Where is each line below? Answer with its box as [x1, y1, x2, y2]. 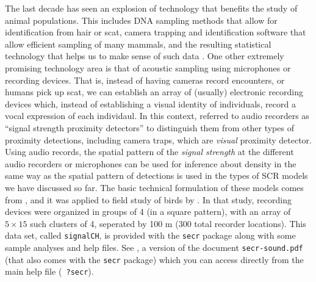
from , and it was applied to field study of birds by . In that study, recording [5, 193, 292, 206]
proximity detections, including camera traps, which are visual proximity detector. [5, 133, 312, 146]
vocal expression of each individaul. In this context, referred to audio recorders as [5, 109, 309, 122]
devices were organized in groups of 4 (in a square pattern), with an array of [5, 205, 291, 218]
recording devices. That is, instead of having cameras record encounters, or [5, 73, 285, 86]
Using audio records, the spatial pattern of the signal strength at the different [5, 145, 294, 158]
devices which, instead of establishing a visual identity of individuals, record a [5, 97, 296, 110]
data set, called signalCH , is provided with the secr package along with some [5, 229, 296, 242]
